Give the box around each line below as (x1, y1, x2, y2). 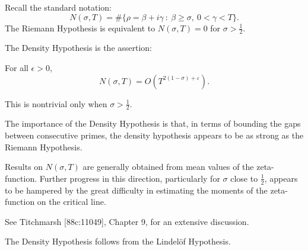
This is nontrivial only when (5, 97, 107, 110)
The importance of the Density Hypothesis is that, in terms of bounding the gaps (5, 117, 301, 130)
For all (5, 62, 28, 74)
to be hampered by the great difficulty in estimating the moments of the (5, 184, 268, 196)
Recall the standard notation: (5, 1, 112, 13)
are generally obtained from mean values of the (82, 160, 254, 173)
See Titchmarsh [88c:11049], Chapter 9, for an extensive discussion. (5, 215, 249, 227)
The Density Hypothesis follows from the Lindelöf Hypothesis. (5, 235, 231, 247)
